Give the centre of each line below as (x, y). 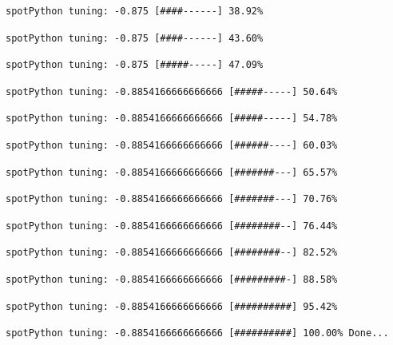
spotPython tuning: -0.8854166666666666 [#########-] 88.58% (172, 279)
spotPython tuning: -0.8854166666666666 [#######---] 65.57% (172, 172)
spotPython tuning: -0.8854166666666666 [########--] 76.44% (172, 226)
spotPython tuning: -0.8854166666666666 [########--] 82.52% (172, 253)
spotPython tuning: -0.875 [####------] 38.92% (135, 11)
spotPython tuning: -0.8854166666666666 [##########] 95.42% (172, 306)
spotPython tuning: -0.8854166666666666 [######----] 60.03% (172, 145)
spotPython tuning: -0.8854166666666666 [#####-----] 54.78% (172, 119)
